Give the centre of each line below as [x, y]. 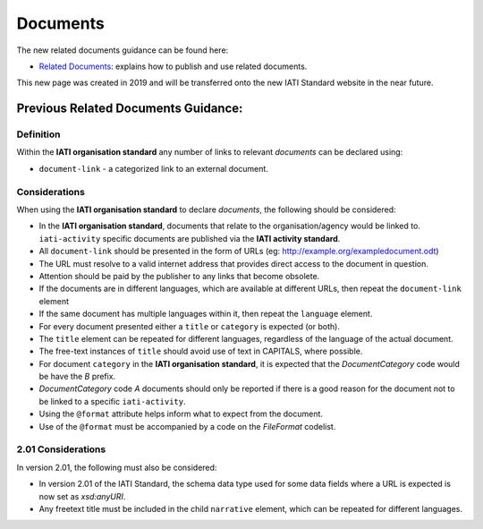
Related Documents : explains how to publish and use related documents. [173, 66]
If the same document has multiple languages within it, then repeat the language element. [206, 314]
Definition [38, 134]
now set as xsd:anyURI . [82, 496]
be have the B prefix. [77, 377]
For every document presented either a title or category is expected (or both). [189, 326]
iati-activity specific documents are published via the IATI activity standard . [190, 238]
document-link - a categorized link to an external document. [153, 168]
